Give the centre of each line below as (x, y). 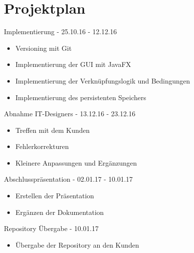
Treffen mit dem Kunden (53, 130)
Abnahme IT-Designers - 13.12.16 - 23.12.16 (70, 114)
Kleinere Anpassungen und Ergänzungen (76, 162)
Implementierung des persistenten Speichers (81, 97)
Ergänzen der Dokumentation (60, 212)
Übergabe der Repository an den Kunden (77, 244)
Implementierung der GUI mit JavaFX (73, 64)
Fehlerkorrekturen (42, 146)
